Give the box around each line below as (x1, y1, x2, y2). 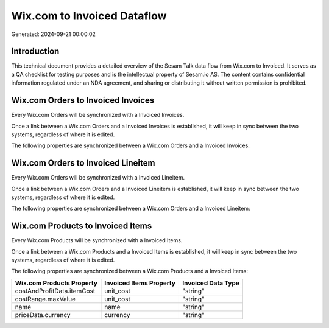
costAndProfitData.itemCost (15, 287, 96, 295)
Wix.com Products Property (15, 279, 97, 287)
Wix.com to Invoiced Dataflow (11, 9, 167, 23)
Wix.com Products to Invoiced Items (11, 221, 152, 231)
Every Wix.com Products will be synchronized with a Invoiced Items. (11, 237, 183, 244)
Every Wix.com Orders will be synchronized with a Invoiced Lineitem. (11, 174, 185, 181)
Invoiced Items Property (104, 279, 176, 287)
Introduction (11, 46, 60, 57)
